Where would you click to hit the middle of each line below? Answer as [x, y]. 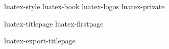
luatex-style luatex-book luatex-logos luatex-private [84, 6]
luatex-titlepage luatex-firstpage [54, 23]
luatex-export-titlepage [40, 41]
